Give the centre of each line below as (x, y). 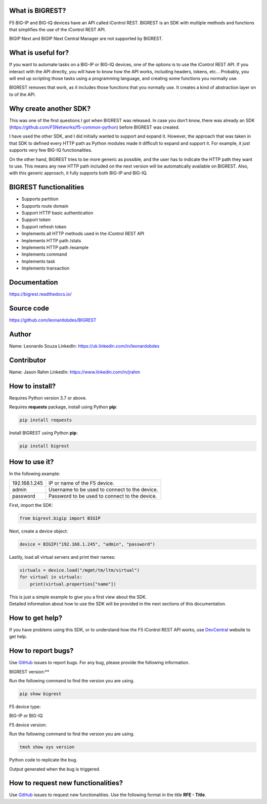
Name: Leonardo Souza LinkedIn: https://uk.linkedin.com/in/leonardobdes (84, 346)
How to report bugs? (41, 651)
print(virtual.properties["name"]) (73, 584)
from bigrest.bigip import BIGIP (60, 518)
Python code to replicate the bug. (43, 760)
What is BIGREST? (38, 11)
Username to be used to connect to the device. (103, 490)
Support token (36, 220)
